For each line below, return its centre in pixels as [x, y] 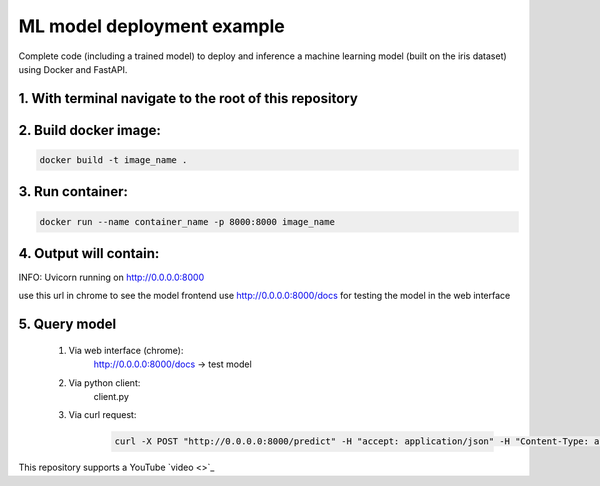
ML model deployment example [151, 26]
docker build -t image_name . [113, 159]
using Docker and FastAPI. [73, 69]
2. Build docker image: [90, 130]
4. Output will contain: [89, 253]
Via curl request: [102, 415]
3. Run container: [73, 191]
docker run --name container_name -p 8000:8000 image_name [187, 221]
